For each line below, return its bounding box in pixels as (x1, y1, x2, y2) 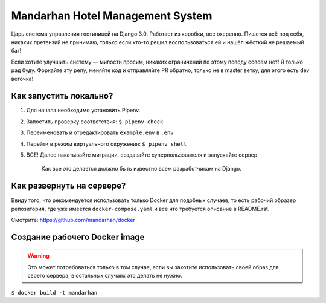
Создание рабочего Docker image (11, 232, 145, 242)
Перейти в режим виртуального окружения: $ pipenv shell (26, 140, 187, 148)
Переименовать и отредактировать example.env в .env (26, 129, 174, 136)
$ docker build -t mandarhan (11, 289, 98, 296)
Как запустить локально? (11, 91, 113, 101)
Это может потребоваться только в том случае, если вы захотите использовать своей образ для (27, 263, 279, 270)
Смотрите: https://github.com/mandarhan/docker (11, 217, 135, 224)
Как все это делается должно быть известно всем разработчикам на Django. (41, 165, 241, 172)
